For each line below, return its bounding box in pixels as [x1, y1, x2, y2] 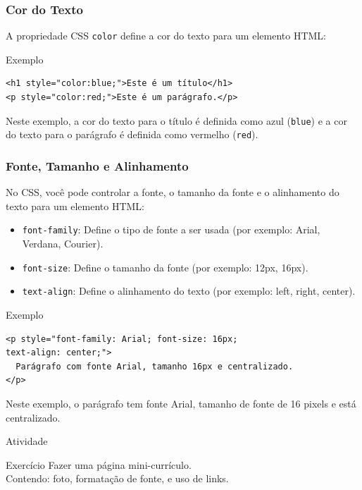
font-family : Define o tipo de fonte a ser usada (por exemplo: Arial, [22, 222, 320, 237]
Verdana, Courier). [22, 236, 104, 251]
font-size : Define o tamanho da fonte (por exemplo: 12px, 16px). [22, 259, 308, 274]
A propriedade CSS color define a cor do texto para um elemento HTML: [6, 28, 326, 43]
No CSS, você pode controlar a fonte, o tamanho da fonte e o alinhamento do [6, 185, 339, 200]
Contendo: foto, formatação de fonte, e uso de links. [6, 471, 229, 486]
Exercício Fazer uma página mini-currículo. [6, 457, 192, 472]
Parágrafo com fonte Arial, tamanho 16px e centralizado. [15, 361, 294, 372]
